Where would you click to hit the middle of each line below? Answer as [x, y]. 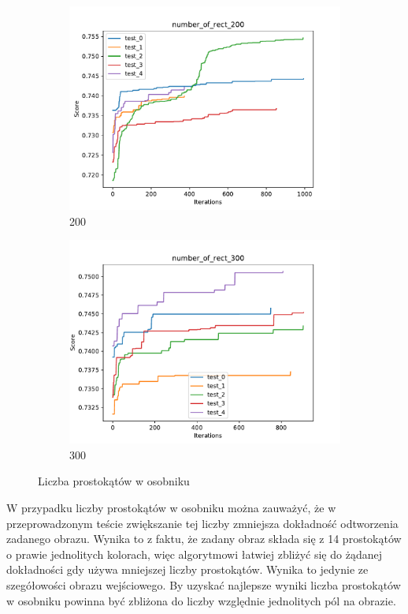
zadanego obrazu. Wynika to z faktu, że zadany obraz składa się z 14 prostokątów [204, 539]
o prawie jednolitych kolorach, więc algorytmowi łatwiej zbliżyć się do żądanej [194, 554]
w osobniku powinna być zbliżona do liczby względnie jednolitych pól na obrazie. [201, 600]
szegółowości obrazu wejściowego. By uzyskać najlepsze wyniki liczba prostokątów [204, 584]
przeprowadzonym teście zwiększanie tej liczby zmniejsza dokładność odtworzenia [202, 523]
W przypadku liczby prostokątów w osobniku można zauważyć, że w [171, 507]
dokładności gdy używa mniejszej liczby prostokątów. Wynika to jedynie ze [187, 569]
